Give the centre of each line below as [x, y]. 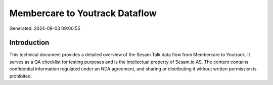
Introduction [29, 43]
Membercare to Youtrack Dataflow [83, 13]
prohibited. [21, 76]
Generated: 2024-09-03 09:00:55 [45, 28]
